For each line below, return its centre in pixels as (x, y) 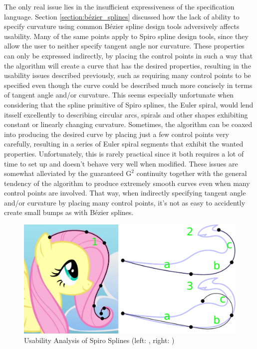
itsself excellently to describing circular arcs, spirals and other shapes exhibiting (126, 114)
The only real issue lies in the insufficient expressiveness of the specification (119, 6)
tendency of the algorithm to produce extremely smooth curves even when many (127, 183)
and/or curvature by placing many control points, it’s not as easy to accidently (125, 202)
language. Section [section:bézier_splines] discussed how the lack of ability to (122, 16)
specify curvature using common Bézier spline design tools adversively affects (122, 26)
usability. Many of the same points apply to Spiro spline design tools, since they (126, 36)
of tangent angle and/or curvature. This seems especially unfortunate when (119, 95)
